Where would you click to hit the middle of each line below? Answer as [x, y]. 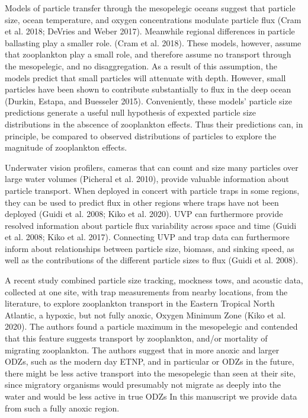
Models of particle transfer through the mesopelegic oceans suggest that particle [150, 8]
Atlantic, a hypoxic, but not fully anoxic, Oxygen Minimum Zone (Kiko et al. [145, 315]
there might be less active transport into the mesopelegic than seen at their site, [150, 373]
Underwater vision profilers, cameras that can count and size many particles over [152, 167]
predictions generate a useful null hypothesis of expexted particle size [131, 112]
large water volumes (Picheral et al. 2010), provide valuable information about [147, 179]
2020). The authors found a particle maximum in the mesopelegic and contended [151, 326]
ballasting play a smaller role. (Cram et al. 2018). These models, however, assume [153, 42]
